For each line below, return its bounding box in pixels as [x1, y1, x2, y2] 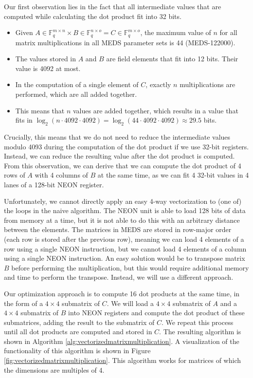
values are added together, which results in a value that [73, 105, 238, 115]
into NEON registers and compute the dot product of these [68, 307, 245, 318]
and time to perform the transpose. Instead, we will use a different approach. [4, 272, 234, 282]
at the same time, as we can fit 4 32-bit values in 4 [97, 170, 249, 180]
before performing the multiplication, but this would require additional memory [11, 262, 249, 272]
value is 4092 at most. [15, 63, 81, 73]
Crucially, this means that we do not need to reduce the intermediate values [4, 132, 231, 142]
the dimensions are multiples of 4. [4, 364, 105, 375]
